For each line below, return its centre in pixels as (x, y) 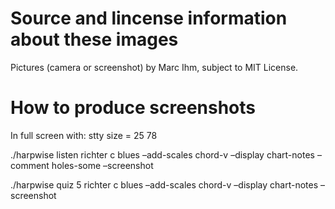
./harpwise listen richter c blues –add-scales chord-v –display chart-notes (162, 154)
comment (30, 165)
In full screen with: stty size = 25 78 (84, 135)
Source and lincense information (149, 18)
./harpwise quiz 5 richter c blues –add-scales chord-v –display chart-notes (164, 184)
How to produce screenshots (133, 108)
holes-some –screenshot (102, 165)
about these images (94, 39)
